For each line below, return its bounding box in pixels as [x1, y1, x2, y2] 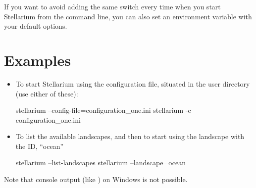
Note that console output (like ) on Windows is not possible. [4, 174, 188, 185]
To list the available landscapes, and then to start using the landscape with [15, 131, 245, 141]
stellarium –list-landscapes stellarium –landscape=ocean [15, 157, 186, 168]
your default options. [4, 21, 67, 31]
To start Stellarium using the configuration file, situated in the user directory [15, 78, 250, 89]
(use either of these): [15, 88, 78, 98]
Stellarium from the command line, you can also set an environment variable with [4, 11, 252, 21]
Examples [4, 49, 71, 70]
